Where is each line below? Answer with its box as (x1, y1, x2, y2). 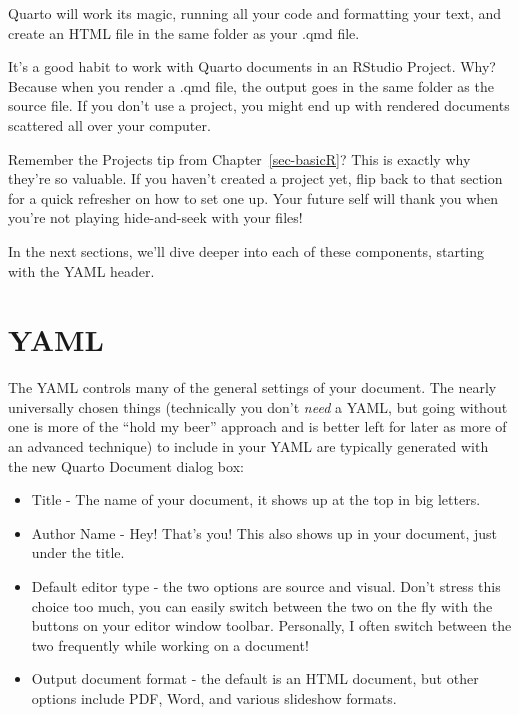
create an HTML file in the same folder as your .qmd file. (8, 22, 360, 43)
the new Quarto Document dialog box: (8, 455, 244, 476)
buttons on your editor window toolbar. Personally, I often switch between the (31, 615, 512, 636)
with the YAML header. (8, 260, 155, 281)
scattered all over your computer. (8, 114, 211, 135)
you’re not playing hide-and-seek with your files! (8, 207, 303, 228)
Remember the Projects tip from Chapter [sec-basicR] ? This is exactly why (8, 148, 471, 169)
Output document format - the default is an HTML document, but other (31, 668, 479, 689)
